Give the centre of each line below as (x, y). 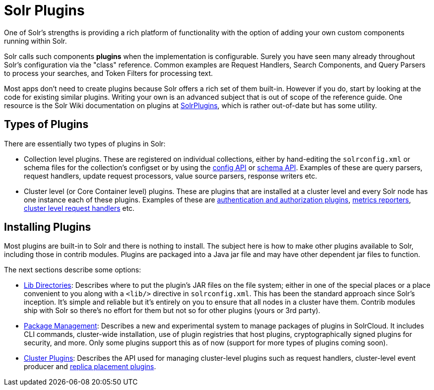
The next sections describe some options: (73, 270)
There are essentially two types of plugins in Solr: (85, 143)
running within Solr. (35, 41)
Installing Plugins (48, 227)
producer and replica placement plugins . (90, 367)
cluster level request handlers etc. (79, 208)
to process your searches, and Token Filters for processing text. (109, 73)
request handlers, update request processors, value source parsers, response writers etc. (171, 176)
